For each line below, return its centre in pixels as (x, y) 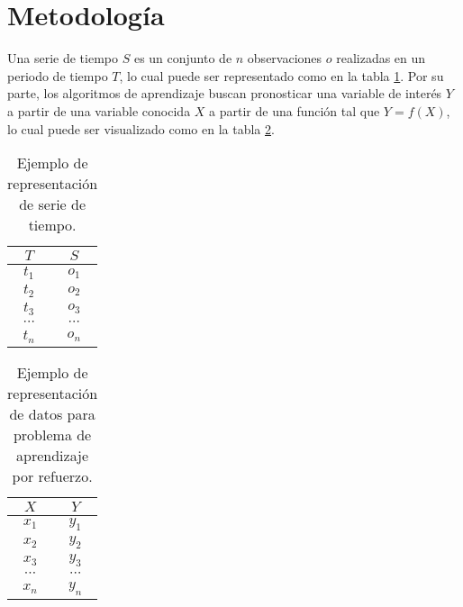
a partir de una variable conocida (99, 110)
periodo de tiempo (58, 75)
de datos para (52, 413)
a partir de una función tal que (295, 110)
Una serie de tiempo (63, 58)
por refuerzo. (52, 476)
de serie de (53, 204)
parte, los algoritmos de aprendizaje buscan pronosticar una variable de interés (225, 93)
